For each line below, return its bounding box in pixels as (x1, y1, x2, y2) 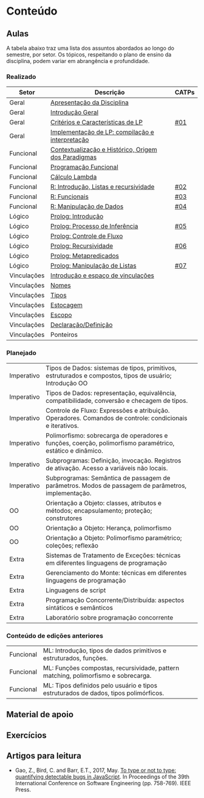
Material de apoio (6, 709, 74, 720)
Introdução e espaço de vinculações (50, 271, 155, 280)
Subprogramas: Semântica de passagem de (45, 473, 171, 482)
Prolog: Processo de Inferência (50, 222, 138, 231)
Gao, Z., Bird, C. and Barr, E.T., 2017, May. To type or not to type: (15, 766, 177, 774)
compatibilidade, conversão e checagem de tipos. (45, 396, 188, 405)
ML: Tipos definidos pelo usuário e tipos (42, 681, 158, 689)
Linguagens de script (45, 586, 106, 594)
